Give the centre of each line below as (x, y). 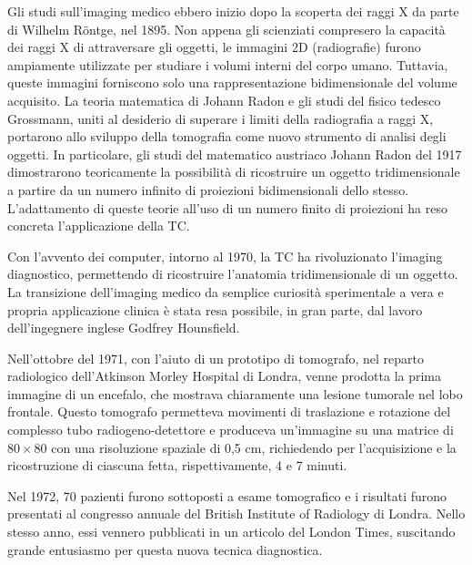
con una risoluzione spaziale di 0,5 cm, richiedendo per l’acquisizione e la (254, 447)
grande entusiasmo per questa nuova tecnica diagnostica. (165, 549)
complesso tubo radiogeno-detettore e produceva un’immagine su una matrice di (231, 430)
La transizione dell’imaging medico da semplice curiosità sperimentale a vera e (226, 291)
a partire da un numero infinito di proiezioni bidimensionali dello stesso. (208, 189)
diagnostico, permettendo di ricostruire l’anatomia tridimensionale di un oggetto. (233, 274)
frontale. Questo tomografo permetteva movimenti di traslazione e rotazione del (229, 411)
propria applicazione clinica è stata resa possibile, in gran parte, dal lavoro (215, 309)
